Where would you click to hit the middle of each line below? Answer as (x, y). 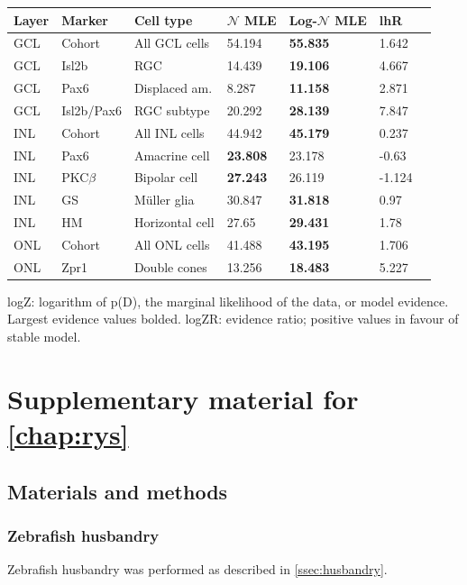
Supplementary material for (183, 398)
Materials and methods (118, 491)
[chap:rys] (68, 434)
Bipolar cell (166, 177)
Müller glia (164, 200)
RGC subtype (172, 110)
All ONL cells (172, 244)
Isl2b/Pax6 (92, 110)
